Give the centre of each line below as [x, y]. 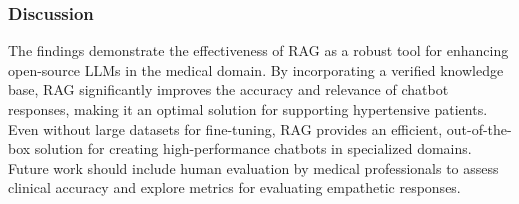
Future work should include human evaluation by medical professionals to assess [253, 167]
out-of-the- [479, 128]
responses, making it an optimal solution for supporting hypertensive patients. [248, 109]
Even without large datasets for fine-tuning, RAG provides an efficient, [225, 128]
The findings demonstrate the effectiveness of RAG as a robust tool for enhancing [258, 50]
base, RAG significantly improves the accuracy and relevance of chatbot [228, 89]
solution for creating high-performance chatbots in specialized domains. [253, 148]
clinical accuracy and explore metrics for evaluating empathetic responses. [234, 187]
